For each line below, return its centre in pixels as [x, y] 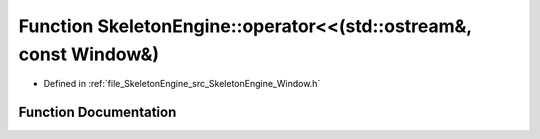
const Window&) [89, 54]
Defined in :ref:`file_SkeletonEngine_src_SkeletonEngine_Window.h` [182, 84]
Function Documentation [97, 112]
